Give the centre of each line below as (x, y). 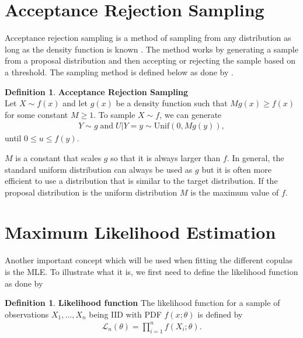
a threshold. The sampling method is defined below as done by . (119, 72)
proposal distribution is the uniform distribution (91, 192)
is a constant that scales (58, 157)
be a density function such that (172, 103)
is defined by (220, 314)
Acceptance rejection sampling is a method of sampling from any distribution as (148, 38)
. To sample (114, 114)
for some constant (36, 114)
